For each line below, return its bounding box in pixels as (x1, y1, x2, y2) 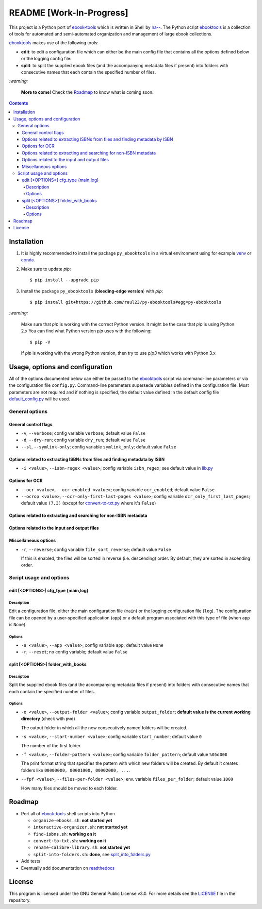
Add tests (21, 858, 41, 864)
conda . (21, 257, 35, 263)
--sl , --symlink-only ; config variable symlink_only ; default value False (21, 444, 177, 449)
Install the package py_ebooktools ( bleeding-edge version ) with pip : (21, 288, 164, 294)
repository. (9, 897, 31, 903)
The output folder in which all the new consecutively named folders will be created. (21, 724, 188, 731)
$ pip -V (30, 339, 50, 345)
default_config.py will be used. (9, 396, 70, 402)
